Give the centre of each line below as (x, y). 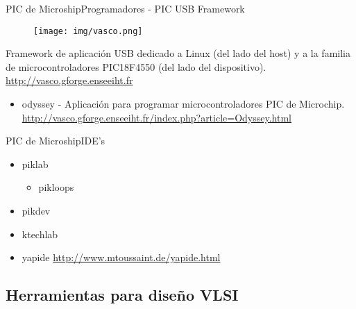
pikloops (56, 187)
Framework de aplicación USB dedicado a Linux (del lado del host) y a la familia (178, 53)
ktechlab (40, 234)
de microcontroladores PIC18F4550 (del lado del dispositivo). (136, 66)
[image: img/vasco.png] (88, 31)
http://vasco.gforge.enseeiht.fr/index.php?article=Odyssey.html (157, 117)
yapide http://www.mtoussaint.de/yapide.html (121, 257)
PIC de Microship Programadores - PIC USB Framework (125, 8)
